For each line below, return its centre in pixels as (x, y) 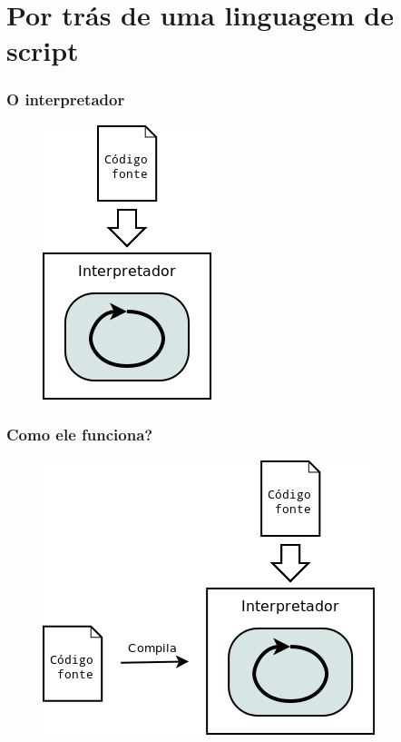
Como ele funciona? (80, 435)
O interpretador (66, 99)
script (43, 50)
